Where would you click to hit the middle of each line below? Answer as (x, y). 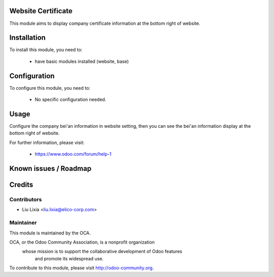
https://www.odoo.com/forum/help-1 (73, 154)
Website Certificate (41, 11)
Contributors (26, 199)
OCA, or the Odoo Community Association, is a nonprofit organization (82, 242)
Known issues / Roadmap (50, 168)
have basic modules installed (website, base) (82, 61)
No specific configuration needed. (71, 99)
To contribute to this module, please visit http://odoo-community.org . (82, 268)
